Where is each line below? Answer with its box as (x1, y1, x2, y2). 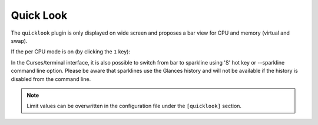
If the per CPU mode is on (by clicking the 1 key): (11, 48, 131, 55)
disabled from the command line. (11, 75, 91, 82)
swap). (11, 37, 28, 44)
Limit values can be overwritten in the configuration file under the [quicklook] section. (26, 103, 241, 110)
